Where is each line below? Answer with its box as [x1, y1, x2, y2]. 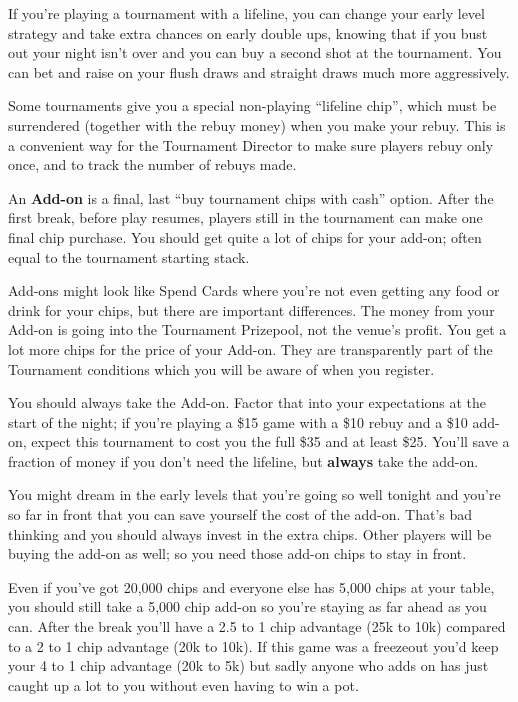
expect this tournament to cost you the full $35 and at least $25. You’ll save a [31, 431, 510, 452]
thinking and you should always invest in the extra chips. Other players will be [8, 523, 492, 544]
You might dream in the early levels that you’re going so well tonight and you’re [8, 484, 501, 505]
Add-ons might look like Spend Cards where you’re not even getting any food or [8, 280, 500, 301]
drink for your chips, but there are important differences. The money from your [8, 299, 495, 320]
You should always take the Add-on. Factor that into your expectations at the [8, 392, 487, 413]
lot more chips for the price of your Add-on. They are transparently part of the [8, 338, 493, 359]
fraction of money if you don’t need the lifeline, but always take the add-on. [8, 450, 479, 471]
